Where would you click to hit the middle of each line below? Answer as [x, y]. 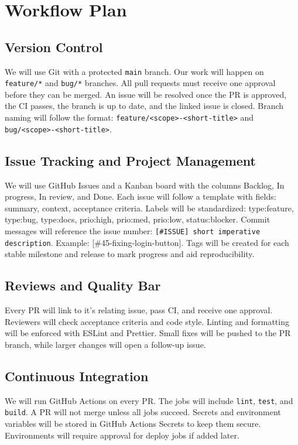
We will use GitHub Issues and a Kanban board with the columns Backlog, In [145, 185]
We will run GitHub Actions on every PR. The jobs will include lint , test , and [149, 400]
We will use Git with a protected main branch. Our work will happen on [134, 71]
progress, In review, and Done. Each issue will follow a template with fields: [141, 196]
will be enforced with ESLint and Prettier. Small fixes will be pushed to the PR [148, 333]
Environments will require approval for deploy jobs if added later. [122, 435]
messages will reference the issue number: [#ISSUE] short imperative [133, 230]
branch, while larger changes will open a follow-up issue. [105, 344]
